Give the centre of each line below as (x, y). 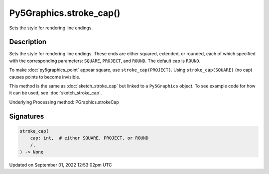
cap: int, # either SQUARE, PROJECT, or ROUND (89, 138)
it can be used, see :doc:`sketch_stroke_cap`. (56, 93)
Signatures (27, 116)
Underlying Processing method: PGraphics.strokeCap (64, 102)
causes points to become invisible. (45, 77)
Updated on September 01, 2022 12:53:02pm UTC (61, 165)
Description (28, 42)
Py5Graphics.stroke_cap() (65, 13)
